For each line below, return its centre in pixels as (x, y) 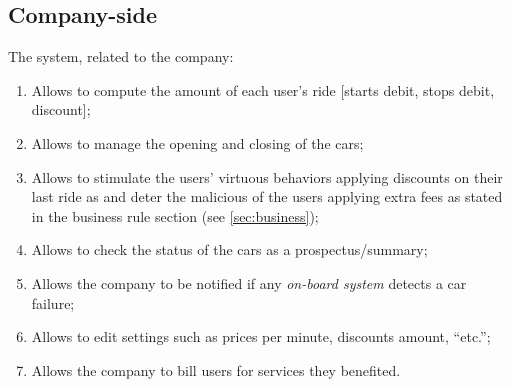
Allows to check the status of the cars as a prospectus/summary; (229, 249)
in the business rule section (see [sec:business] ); (175, 215)
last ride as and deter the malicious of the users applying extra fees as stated (267, 196)
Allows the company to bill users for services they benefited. (216, 369)
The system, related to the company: (121, 56)
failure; (53, 302)
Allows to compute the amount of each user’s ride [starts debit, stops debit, (263, 89)
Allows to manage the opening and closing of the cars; (197, 142)
